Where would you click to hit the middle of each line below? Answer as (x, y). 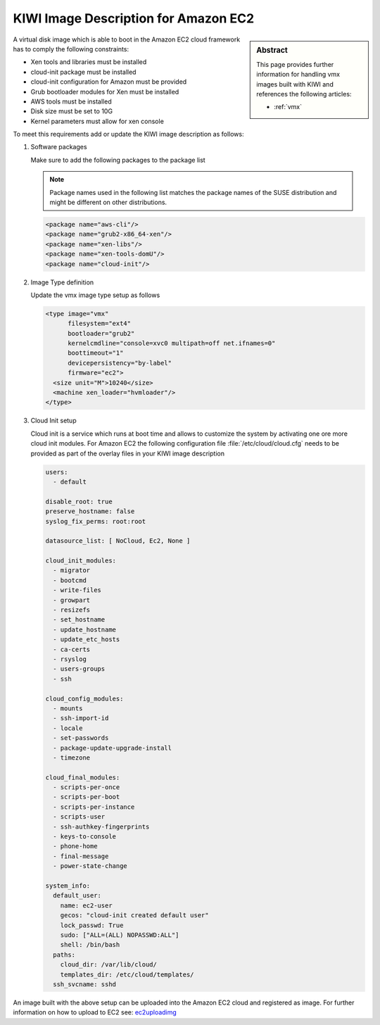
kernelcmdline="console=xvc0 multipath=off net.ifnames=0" (172, 344)
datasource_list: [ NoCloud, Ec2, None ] (118, 541)
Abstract (272, 50)
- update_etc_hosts (87, 640)
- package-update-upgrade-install (113, 748)
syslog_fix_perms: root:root (96, 521)
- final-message (81, 856)
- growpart (72, 600)
